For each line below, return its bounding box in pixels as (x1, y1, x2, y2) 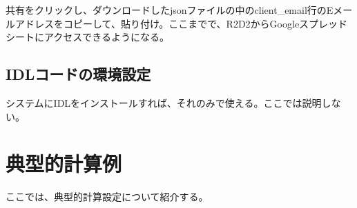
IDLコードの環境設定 (6, 63, 151, 85)
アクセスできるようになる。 (44, 30, 170, 44)
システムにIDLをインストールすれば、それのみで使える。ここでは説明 (6, 95, 322, 110)
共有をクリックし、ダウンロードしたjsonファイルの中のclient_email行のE (6, 3, 334, 17)
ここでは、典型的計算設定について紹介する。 (6, 189, 209, 204)
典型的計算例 (6, 149, 122, 178)
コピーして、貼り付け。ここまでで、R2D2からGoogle (63, 16, 300, 30)
